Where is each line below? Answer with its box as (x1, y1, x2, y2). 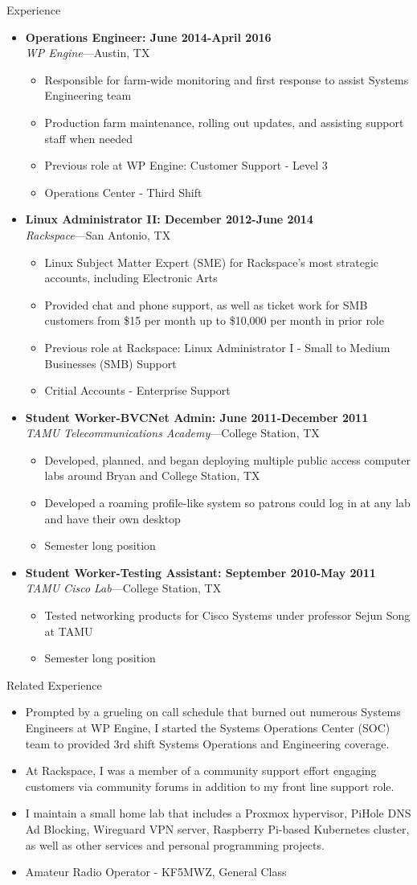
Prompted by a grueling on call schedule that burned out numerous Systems (25, 703, 401, 720)
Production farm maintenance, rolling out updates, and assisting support (44, 113, 404, 130)
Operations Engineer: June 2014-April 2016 (25, 28, 272, 45)
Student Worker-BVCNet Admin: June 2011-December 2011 (25, 408, 369, 425)
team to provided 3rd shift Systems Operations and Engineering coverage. (25, 735, 390, 752)
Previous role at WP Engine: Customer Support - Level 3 (44, 157, 328, 174)
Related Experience (6, 676, 102, 693)
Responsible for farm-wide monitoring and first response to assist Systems (44, 71, 409, 88)
